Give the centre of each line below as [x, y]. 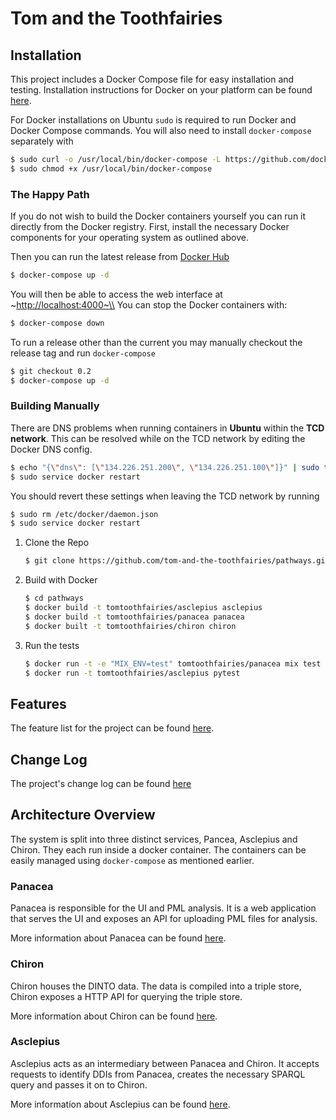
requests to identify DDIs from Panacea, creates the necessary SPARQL [158, 1074]
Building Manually [55, 406]
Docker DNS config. [51, 449]
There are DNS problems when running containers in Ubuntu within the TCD [167, 428]
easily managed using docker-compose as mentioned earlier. [132, 860]
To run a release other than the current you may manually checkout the [156, 342]
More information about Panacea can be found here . [118, 938]
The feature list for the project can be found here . [112, 728]
